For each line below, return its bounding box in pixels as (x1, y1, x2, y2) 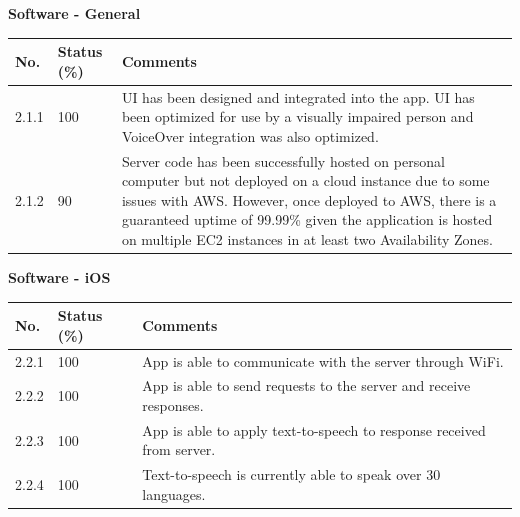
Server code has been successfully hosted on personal (121, 150, 445, 171)
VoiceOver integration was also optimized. (121, 125, 379, 146)
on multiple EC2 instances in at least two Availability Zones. (121, 228, 493, 249)
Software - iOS (8, 267, 111, 288)
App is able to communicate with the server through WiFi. (142, 350, 504, 371)
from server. (142, 439, 216, 460)
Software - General (8, 3, 141, 23)
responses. (142, 395, 204, 415)
